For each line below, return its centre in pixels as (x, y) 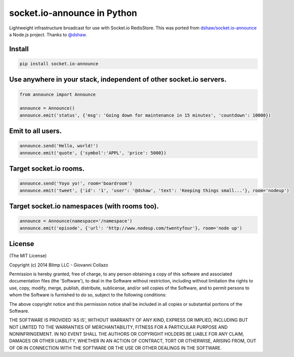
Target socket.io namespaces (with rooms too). (84, 206)
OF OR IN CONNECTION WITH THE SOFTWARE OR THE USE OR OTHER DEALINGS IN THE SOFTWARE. (115, 348)
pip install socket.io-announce (59, 64)
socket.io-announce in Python (73, 13)
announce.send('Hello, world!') (59, 146)
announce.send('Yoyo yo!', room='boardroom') (76, 183)
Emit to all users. (36, 131)
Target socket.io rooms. (47, 169)
